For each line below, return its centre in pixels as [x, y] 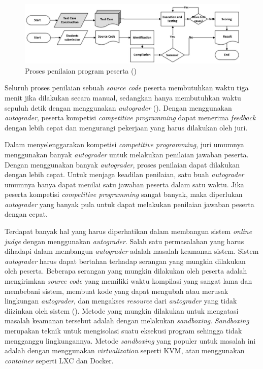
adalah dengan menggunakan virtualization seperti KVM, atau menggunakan [125, 350]
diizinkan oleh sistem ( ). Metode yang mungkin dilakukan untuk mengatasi [122, 310]
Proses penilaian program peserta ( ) [81, 70]
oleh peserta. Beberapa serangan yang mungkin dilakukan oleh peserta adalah [126, 271]
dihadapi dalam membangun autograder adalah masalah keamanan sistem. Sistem [132, 251]
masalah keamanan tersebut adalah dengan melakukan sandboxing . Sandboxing [127, 321]
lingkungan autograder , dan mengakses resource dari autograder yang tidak [121, 301]
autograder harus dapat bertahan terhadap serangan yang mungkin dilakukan [125, 261]
